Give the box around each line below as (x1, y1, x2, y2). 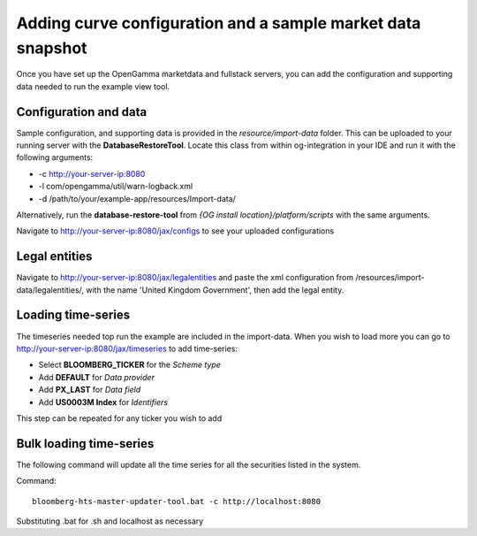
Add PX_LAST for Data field (38, 385, 141, 395)
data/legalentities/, (16, 284, 84, 295)
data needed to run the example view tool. (16, 80, 170, 92)
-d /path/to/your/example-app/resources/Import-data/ (38, 193, 236, 203)
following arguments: (16, 152, 94, 163)
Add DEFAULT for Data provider (38, 371, 155, 382)
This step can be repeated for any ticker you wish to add (16, 412, 223, 424)
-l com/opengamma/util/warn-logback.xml (38, 181, 193, 192)
